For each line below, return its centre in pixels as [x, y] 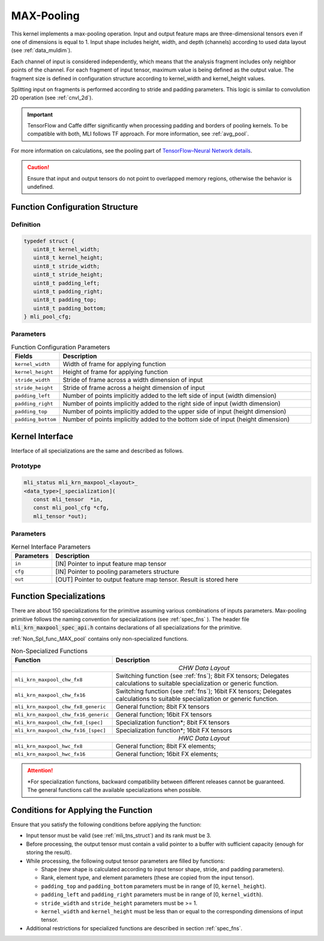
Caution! [38, 167]
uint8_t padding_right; [68, 291]
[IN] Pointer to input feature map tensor [111, 564]
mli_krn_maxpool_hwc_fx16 [50, 754]
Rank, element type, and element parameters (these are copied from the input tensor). [148, 878]
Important [40, 114]
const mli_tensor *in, [68, 500]
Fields [24, 356]
